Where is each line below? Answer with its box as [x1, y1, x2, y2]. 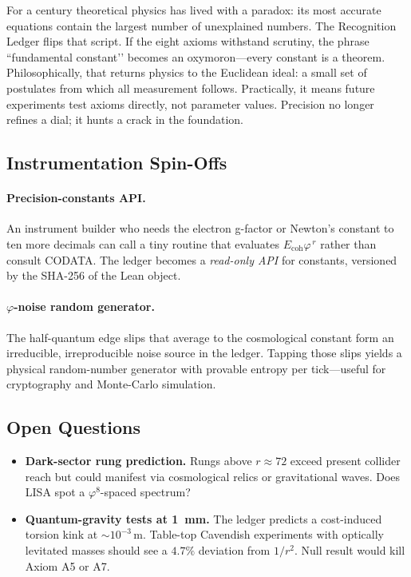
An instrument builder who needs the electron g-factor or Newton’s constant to [6, 220, 394, 237]
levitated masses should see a [25, 542, 168, 559]
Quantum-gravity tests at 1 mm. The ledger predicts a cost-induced [25, 510, 382, 527]
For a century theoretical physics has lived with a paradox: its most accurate [6, 2, 381, 18]
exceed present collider [290, 452, 401, 469]
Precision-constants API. [6, 189, 146, 206]
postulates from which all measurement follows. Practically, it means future [6, 79, 375, 96]
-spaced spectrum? [100, 483, 191, 500]
